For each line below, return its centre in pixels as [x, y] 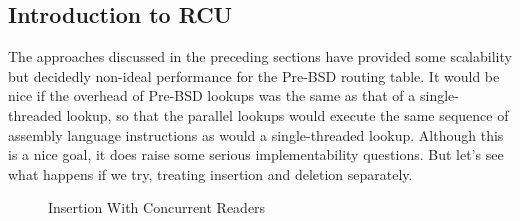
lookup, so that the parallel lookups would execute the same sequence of [287, 114]
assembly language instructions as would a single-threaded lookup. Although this [256, 134]
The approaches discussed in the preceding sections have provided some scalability [260, 56]
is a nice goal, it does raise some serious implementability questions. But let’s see [256, 154]
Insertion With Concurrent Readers [157, 207]
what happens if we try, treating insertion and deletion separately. [210, 173]
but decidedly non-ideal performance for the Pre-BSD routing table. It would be [254, 75]
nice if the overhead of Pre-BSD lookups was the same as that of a [212, 95]
